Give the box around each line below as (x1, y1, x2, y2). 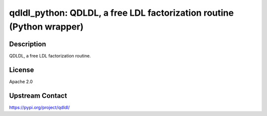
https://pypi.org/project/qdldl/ (9, 104, 70, 110)
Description (9, 40, 46, 48)
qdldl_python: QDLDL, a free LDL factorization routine (9, 7, 234, 18)
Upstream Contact (9, 91, 67, 100)
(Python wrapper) (9, 21, 84, 32)
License (9, 65, 34, 74)
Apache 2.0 (9, 79, 33, 85)
